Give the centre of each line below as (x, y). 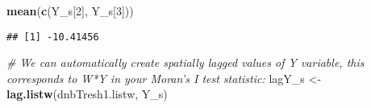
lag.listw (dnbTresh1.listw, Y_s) (87, 94)
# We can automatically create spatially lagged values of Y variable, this (185, 62)
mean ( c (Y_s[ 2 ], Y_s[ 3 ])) (70, 10)
